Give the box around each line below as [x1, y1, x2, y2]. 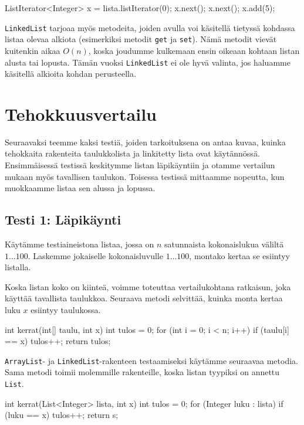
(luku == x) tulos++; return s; [5, 409, 119, 421]
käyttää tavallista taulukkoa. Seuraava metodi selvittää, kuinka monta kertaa [5, 292, 283, 304]
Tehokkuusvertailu [5, 101, 157, 125]
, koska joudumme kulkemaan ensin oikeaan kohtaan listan [88, 44, 300, 56]
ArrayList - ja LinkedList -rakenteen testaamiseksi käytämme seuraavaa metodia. [5, 354, 298, 366]
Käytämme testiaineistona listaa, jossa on [5, 238, 154, 250]
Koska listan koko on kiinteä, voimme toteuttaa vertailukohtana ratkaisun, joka [5, 280, 291, 293]
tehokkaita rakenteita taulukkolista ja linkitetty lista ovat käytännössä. [5, 147, 260, 159]
